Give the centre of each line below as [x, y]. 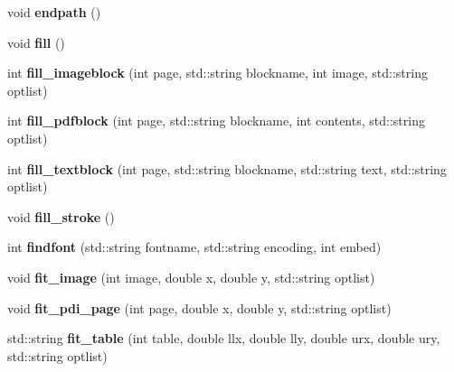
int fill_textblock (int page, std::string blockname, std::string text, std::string [227, 168]
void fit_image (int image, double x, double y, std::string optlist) [191, 277]
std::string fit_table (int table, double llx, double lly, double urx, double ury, [224, 338]
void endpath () [54, 12]
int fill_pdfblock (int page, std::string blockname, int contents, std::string [216, 121]
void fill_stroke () [61, 216]
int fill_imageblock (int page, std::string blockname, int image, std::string [218, 73]
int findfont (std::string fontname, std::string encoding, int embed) [194, 247]
